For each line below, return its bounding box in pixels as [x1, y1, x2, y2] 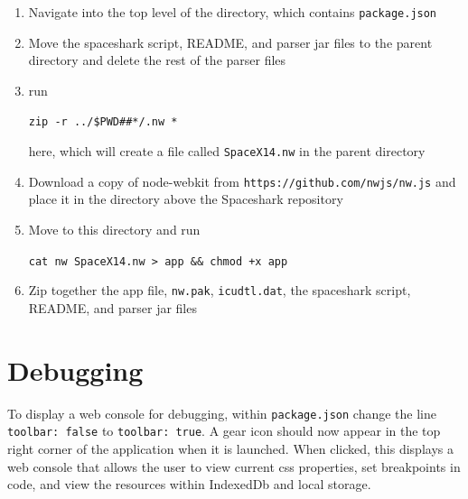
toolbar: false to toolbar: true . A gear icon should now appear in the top [7, 421, 441, 440]
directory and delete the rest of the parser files [28, 51, 286, 69]
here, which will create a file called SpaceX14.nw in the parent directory [28, 142, 426, 161]
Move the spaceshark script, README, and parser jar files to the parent [28, 32, 433, 51]
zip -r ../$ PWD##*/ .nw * [28, 116, 178, 129]
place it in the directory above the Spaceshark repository [28, 189, 343, 208]
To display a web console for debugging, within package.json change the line [7, 403, 436, 422]
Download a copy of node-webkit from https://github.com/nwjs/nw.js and [28, 171, 456, 190]
